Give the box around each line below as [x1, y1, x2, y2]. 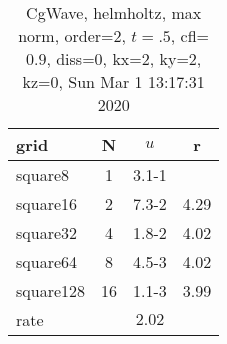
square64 [16, 250, 78, 273]
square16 [16, 192, 78, 215]
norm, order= [18, 24, 114, 47]
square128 [16, 279, 86, 302]
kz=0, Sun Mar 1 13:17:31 [22, 70, 205, 93]
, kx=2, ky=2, [102, 47, 202, 70]
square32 [16, 221, 78, 244]
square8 [16, 163, 70, 186]
